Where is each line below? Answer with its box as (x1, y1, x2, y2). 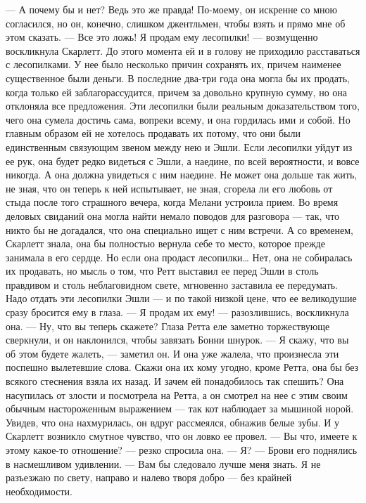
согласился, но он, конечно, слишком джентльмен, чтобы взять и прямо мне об (6, 15, 346, 30)
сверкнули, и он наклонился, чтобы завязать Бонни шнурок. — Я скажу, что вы (6, 332, 349, 347)
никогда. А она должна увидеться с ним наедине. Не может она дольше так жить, (6, 167, 358, 182)
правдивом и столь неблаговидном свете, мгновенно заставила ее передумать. (6, 277, 339, 292)
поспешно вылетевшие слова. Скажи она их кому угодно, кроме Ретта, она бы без (6, 360, 359, 374)
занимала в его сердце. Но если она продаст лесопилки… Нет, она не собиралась (6, 249, 353, 264)
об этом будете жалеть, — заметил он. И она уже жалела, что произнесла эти (6, 346, 339, 360)
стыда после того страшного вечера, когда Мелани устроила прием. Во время (6, 195, 339, 209)
